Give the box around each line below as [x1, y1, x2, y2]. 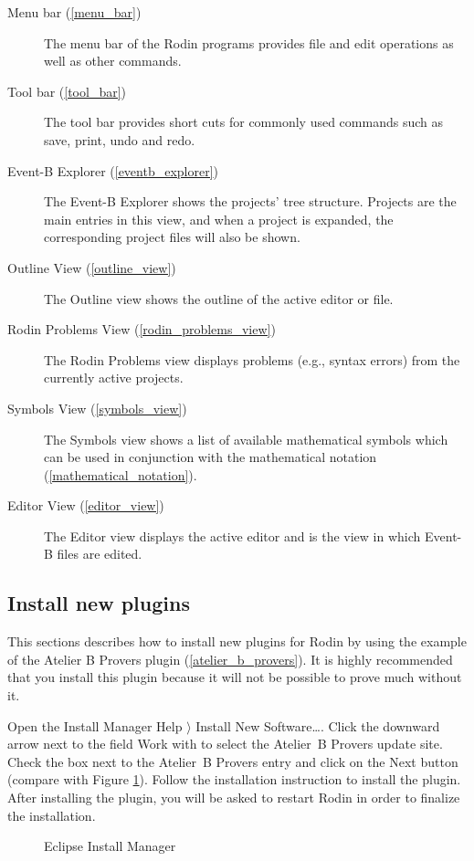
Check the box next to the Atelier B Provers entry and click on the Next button [7, 751, 458, 771]
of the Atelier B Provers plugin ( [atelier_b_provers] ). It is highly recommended [7, 649, 453, 668]
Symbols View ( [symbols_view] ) [7, 398, 187, 417]
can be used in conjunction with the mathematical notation [44, 447, 377, 467]
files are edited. [57, 544, 142, 563]
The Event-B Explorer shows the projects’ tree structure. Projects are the [44, 192, 457, 211]
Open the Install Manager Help [7, 716, 183, 735]
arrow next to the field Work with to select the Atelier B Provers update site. [7, 734, 443, 753]
